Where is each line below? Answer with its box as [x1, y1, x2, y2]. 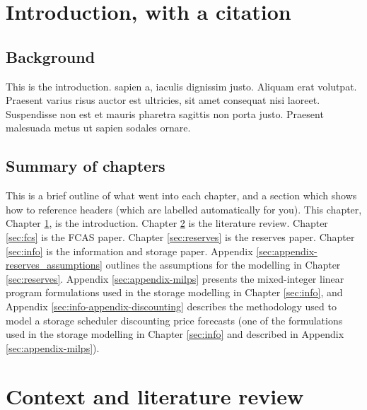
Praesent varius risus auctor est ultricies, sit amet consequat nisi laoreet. [6, 93, 320, 107]
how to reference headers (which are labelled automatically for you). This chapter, [6, 201, 362, 216]
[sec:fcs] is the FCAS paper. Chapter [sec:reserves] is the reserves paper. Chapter [6, 229, 355, 244]
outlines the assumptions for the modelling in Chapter [105, 257, 341, 272]
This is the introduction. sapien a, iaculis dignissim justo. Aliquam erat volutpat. [6, 78, 357, 93]
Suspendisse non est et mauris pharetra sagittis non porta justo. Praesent [6, 106, 324, 121]
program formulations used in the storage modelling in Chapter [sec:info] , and [6, 285, 343, 300]
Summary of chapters [6, 155, 165, 177]
